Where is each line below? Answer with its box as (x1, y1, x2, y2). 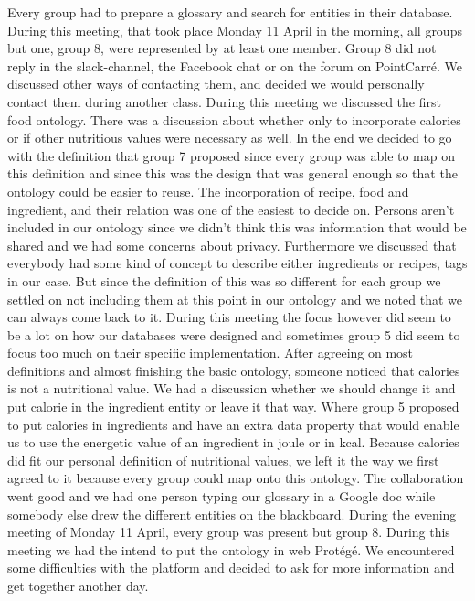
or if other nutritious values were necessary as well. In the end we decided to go (7, 128, 452, 147)
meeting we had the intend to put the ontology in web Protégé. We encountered (7, 540, 455, 559)
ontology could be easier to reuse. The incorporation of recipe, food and (7, 181, 409, 200)
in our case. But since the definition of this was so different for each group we (7, 271, 441, 290)
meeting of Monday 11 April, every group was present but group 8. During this (7, 522, 450, 542)
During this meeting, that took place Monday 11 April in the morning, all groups (7, 20, 462, 39)
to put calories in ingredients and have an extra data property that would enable (7, 414, 459, 434)
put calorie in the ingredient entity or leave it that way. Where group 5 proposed (7, 397, 459, 416)
